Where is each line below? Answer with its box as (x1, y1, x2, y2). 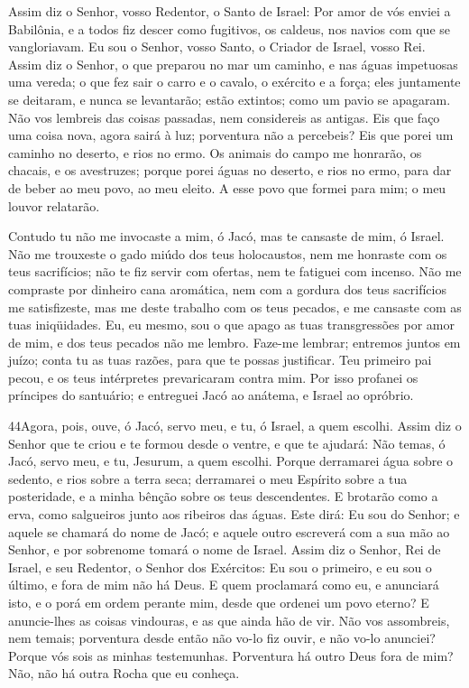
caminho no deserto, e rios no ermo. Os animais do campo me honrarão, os (8, 143, 422, 162)
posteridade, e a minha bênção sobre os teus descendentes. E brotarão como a (8, 487, 438, 506)
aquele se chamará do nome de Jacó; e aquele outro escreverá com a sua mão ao (8, 522, 450, 541)
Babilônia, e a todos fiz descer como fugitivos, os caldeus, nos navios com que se (8, 19, 450, 38)
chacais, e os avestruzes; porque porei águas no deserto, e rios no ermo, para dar (8, 161, 452, 180)
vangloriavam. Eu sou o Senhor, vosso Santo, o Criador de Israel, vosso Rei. (8, 37, 426, 56)
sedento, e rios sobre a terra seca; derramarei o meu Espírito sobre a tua (8, 469, 408, 488)
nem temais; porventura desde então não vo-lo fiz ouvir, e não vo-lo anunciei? (8, 628, 436, 647)
